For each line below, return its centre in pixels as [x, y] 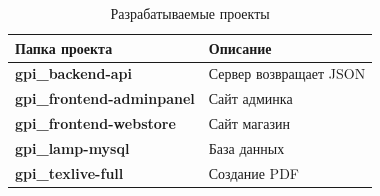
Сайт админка [250, 98]
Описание [240, 47]
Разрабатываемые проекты [190, 13]
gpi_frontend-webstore [95, 123]
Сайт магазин [249, 123]
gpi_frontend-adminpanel [105, 98]
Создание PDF [253, 172]
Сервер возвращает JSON [287, 73]
